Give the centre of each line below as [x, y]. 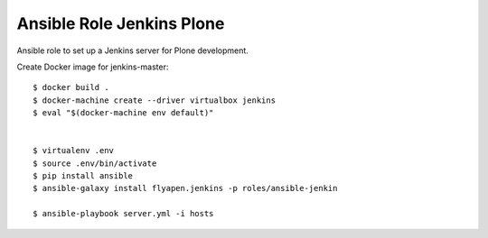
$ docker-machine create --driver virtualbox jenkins [154, 100]
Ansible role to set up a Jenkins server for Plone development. [132, 50]
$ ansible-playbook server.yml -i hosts [123, 214]
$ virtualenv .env [74, 151]
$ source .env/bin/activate [95, 163]
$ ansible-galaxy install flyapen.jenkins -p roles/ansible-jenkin [185, 188]
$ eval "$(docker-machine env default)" [123, 113]
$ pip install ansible [83, 176]
